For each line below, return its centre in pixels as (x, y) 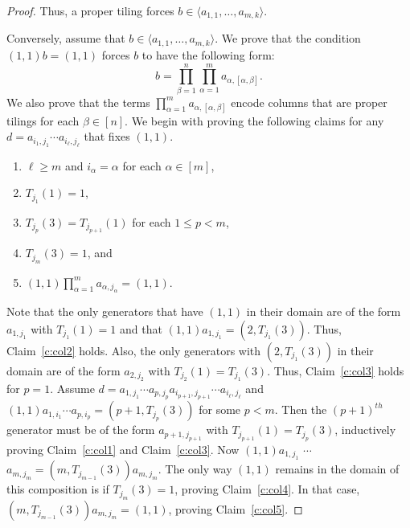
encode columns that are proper (309, 102)
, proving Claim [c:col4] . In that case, (267, 489)
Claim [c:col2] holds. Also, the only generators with (134, 350)
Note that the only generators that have (105, 311)
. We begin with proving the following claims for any (254, 120)
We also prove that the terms (78, 102)
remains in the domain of (337, 469)
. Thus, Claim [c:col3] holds (336, 370)
